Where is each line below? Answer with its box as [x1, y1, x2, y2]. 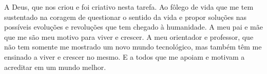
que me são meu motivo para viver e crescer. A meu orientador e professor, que [4, 31, 254, 42]
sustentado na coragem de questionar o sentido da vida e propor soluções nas [4, 11, 247, 22]
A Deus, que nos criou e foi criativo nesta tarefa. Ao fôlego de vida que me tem [4, 2, 254, 12]
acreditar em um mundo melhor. [4, 61, 106, 72]
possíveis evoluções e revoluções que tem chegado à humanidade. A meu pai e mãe [4, 21, 263, 32]
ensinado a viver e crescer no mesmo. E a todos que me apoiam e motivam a [4, 51, 245, 62]
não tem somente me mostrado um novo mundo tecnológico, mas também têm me [4, 41, 262, 52]
